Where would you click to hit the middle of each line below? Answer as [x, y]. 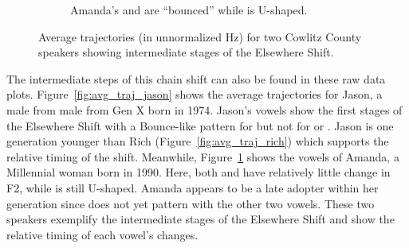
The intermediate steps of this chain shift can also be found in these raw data [196, 78]
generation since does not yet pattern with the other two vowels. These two [191, 203]
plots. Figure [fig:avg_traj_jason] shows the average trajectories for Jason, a [195, 94]
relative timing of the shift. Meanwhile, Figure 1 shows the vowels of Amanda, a [203, 156]
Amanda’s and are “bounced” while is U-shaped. [189, 10]
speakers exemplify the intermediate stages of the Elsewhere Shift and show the [201, 219]
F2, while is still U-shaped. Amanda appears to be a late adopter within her [193, 187]
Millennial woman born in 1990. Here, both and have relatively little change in [199, 172]
